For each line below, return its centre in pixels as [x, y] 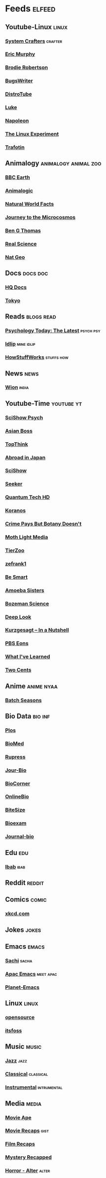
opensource [20, 1017]
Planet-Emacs [22, 987]
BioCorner [18, 783]
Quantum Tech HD [28, 497]
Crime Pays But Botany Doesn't [43, 524]
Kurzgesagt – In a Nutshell [37, 630]
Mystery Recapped [28, 1157]
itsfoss [14, 1031]
